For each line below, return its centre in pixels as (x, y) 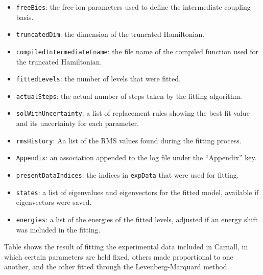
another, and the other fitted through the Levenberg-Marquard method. (117, 267)
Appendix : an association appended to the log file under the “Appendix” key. (136, 157)
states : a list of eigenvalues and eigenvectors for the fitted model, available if (137, 192)
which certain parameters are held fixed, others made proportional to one (119, 256)
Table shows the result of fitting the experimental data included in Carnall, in (126, 247)
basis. (25, 17)
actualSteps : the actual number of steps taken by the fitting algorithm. (129, 96)
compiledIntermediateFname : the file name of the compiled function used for (137, 51)
